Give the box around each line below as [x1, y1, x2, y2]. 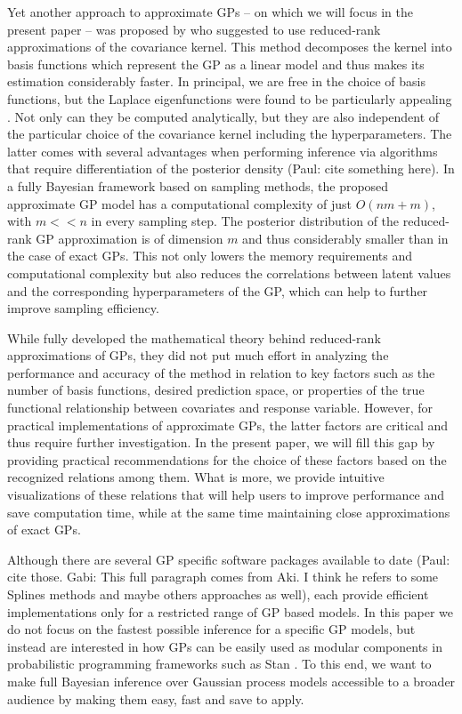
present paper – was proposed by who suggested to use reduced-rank [7, 20, 381, 38]
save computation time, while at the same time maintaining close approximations [7, 502, 450, 521]
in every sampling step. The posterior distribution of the [91, 212, 400, 230]
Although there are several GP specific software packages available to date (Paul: [7, 550, 450, 568]
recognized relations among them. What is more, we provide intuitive [7, 468, 385, 486]
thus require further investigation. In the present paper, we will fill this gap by [7, 433, 435, 452]
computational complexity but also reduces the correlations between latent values [7, 263, 451, 282]
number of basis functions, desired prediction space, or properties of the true [7, 381, 425, 399]
